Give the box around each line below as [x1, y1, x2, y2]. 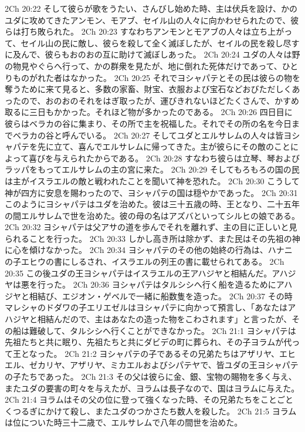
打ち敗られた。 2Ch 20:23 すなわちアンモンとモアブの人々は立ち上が [21, 25, 284, 38]
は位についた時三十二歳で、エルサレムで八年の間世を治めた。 [5, 416, 243, 428]
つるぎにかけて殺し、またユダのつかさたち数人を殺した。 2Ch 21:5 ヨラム [12, 404, 297, 417]
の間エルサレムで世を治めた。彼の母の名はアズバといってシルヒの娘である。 [5, 209, 300, 221]
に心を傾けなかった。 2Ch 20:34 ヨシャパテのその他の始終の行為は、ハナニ [5, 244, 293, 256]
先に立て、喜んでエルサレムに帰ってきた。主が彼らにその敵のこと [37, 140, 290, 153]
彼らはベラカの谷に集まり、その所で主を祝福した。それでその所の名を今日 [5, 117, 292, 129]
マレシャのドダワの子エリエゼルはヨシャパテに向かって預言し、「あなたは [5, 301, 288, 313]
